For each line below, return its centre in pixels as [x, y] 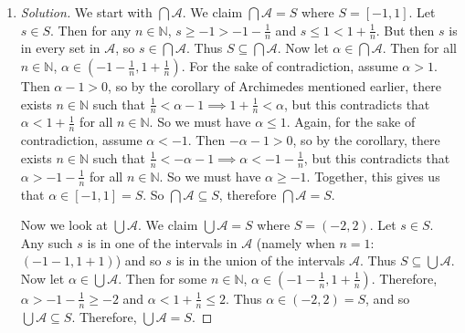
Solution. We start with [86, 12]
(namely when [296, 242]
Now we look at [64, 225]
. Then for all [420, 48]
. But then [405, 30]
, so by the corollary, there [366, 140]
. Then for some [163, 278]
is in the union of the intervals [260, 260]
